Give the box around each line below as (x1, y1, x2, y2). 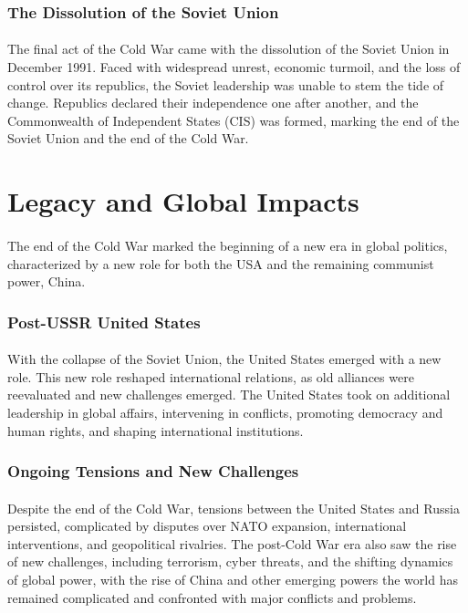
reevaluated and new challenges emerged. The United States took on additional (7, 385, 451, 404)
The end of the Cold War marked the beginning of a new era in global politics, (7, 235, 448, 255)
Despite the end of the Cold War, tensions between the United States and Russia (7, 498, 460, 517)
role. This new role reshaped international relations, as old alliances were (7, 367, 414, 386)
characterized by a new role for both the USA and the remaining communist (7, 254, 434, 273)
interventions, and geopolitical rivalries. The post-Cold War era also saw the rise (7, 534, 457, 553)
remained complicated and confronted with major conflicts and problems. (7, 587, 417, 607)
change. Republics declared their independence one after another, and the (7, 93, 419, 112)
